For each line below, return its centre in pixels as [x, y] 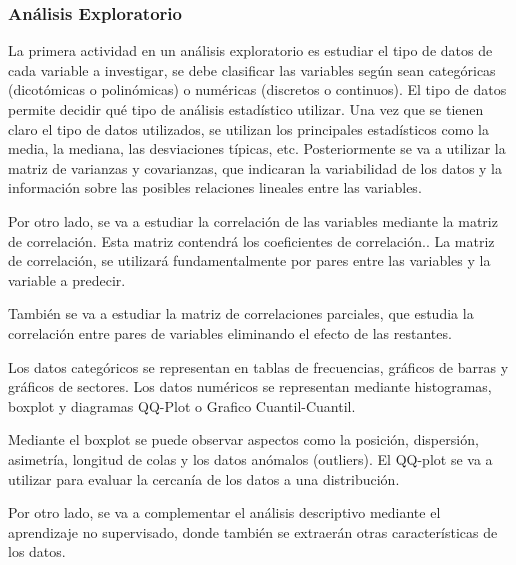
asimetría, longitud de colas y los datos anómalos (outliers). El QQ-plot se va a [250, 458]
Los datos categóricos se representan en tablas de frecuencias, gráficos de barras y [258, 366]
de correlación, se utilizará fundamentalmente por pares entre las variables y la [249, 260]
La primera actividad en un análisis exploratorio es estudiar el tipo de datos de [250, 50]
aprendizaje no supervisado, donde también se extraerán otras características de [253, 531]
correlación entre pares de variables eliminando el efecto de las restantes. [230, 332]
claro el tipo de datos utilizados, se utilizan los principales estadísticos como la [248, 128]
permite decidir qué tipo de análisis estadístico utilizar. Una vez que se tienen [246, 109]
